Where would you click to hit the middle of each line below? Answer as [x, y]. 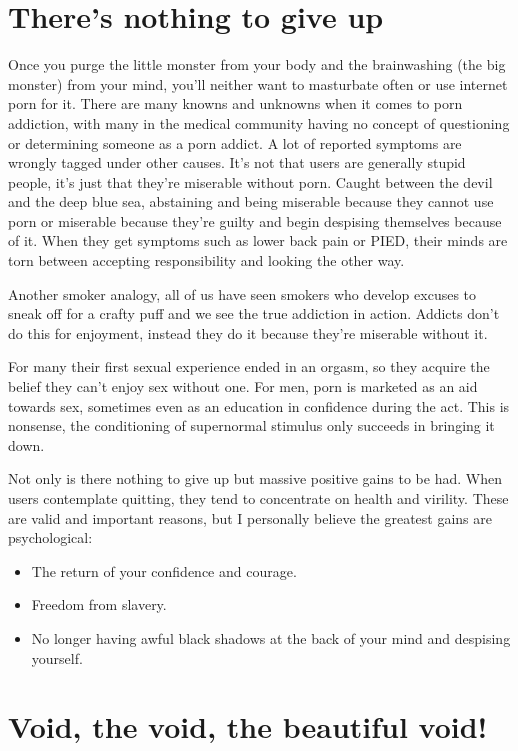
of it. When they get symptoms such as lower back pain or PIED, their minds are [258, 240]
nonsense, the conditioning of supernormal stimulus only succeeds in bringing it [251, 425]
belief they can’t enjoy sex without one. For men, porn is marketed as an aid [243, 386]
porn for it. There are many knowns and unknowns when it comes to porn [235, 103]
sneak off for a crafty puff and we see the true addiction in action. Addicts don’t [254, 313]
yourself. [57, 657]
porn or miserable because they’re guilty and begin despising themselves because [255, 220]
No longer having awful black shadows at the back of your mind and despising [271, 637]
